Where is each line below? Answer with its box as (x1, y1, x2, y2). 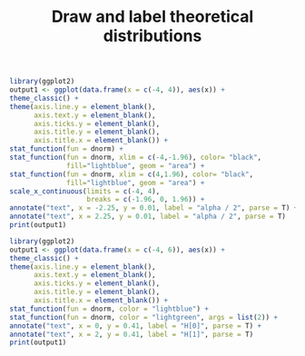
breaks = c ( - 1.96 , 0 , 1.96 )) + (86, 195, 205, 204)
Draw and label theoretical (51, 6, 254, 27)
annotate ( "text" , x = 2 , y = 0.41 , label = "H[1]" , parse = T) (9, 330, 254, 339)
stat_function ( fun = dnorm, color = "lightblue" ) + (9, 304, 209, 313)
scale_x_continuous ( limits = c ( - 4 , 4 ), (9, 186, 161, 196)
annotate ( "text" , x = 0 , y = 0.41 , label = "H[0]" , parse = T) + (9, 321, 262, 331)
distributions (103, 25, 202, 46)
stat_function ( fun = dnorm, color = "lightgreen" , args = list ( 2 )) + (9, 312, 279, 321)
